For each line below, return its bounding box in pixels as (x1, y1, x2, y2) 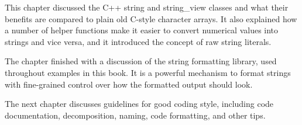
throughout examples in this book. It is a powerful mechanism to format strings (5, 66, 291, 78)
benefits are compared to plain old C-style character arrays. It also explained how (5, 12, 297, 25)
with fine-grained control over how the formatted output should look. (5, 78, 253, 90)
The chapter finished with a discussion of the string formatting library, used (5, 55, 277, 67)
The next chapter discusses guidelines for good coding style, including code (5, 98, 274, 110)
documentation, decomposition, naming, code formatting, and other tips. (5, 109, 266, 121)
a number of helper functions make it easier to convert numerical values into (5, 24, 279, 36)
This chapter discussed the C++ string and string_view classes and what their (5, 1, 289, 13)
